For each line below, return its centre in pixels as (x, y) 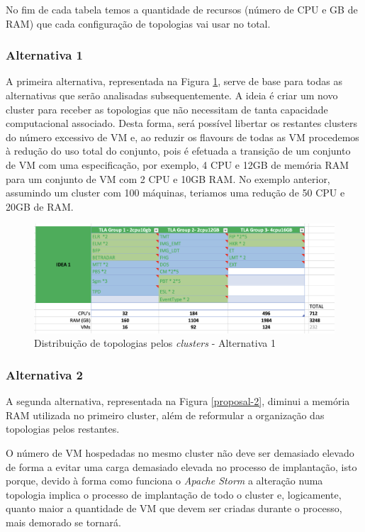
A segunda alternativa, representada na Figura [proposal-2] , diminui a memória (178, 401)
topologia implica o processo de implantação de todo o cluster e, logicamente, (174, 494)
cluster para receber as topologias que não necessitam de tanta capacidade (167, 109)
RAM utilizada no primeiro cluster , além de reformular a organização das (165, 415)
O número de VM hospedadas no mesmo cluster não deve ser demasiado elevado (180, 452)
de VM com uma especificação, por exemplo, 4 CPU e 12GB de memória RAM (178, 164)
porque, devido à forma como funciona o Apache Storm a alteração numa (164, 481)
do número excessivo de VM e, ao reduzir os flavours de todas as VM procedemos (182, 137)
